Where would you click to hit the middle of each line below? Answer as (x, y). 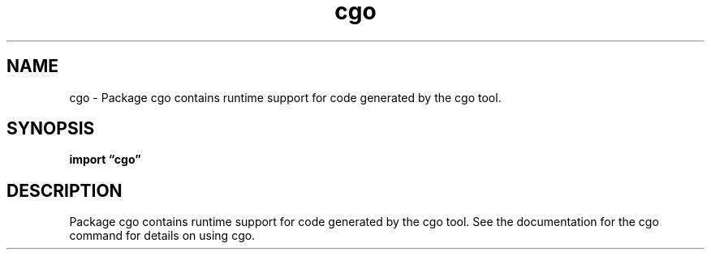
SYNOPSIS (51, 129)
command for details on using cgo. (162, 236)
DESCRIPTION (65, 190)
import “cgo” (105, 160)
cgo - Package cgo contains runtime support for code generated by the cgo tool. (285, 97)
